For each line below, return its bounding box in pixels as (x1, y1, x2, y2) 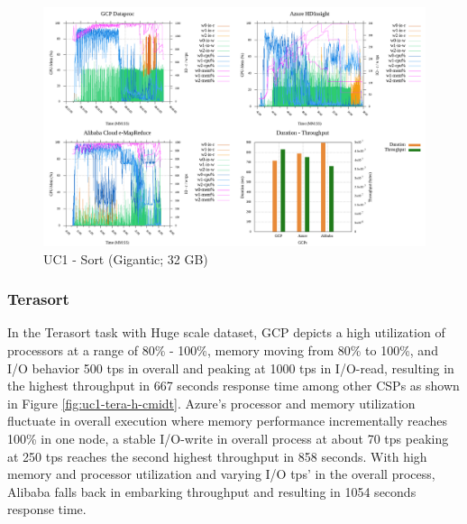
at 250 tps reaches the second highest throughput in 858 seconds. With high (7, 446, 427, 465)
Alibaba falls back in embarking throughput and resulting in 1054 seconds (7, 482, 417, 501)
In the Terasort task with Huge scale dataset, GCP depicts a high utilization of (7, 323, 445, 342)
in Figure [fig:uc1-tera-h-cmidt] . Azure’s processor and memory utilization (7, 393, 416, 412)
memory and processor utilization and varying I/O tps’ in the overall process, (7, 464, 435, 483)
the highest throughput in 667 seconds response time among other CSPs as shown (7, 376, 460, 395)
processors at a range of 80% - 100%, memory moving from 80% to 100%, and (7, 341, 438, 359)
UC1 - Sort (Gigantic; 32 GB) (43, 249, 208, 268)
